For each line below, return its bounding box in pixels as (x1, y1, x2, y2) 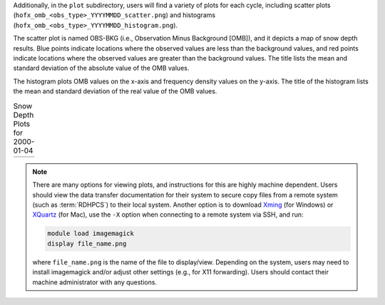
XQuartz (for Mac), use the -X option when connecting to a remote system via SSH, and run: (32, 210, 304, 219)
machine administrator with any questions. (32, 278, 157, 286)
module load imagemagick (47, 229, 135, 238)
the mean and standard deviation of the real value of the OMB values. (13, 87, 217, 95)
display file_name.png (47, 239, 127, 247)
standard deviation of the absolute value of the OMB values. (13, 64, 190, 73)
